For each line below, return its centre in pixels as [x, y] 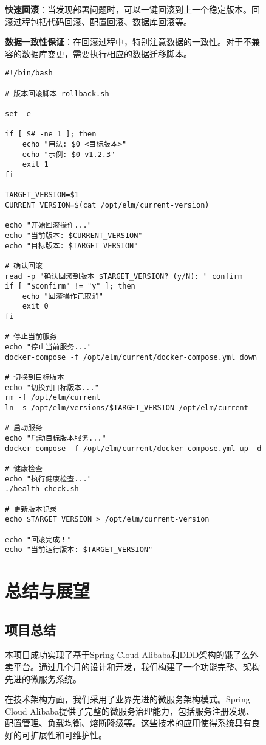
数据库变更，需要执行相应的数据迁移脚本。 [107, 53]
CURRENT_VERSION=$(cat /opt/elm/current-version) [107, 205]
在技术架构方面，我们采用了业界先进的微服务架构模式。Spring [128, 699]
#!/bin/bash [29, 73]
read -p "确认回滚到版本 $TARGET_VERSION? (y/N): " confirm [124, 276]
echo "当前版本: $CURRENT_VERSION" [74, 235]
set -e [18, 114]
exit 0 [35, 306]
